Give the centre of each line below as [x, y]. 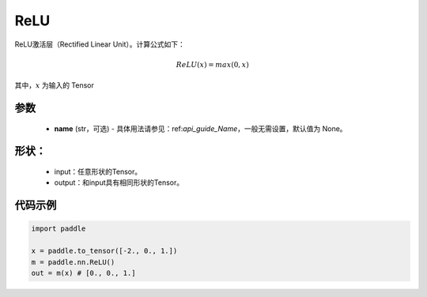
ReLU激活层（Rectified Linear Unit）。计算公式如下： [100, 44]
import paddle [59, 229]
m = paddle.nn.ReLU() [73, 262]
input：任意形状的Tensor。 [98, 171]
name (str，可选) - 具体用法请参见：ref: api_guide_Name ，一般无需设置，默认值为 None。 [200, 128]
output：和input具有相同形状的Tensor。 [119, 182]
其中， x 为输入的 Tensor [55, 85]
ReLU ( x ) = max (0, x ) [212, 64]
